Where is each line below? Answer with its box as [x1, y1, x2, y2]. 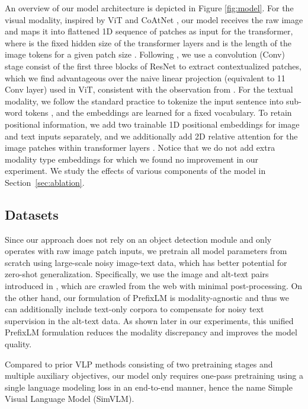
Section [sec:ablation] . [5, 176, 85, 188]
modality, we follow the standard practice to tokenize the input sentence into [5, 94, 284, 107]
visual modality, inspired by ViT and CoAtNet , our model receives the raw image [5, 13, 303, 26]
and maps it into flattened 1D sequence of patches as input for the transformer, [5, 25, 293, 37]
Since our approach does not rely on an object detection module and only [5, 233, 272, 245]
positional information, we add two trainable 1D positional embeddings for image [5, 118, 300, 130]
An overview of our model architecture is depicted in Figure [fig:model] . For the [5, 2, 294, 14]
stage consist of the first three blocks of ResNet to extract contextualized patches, [5, 59, 301, 72]
